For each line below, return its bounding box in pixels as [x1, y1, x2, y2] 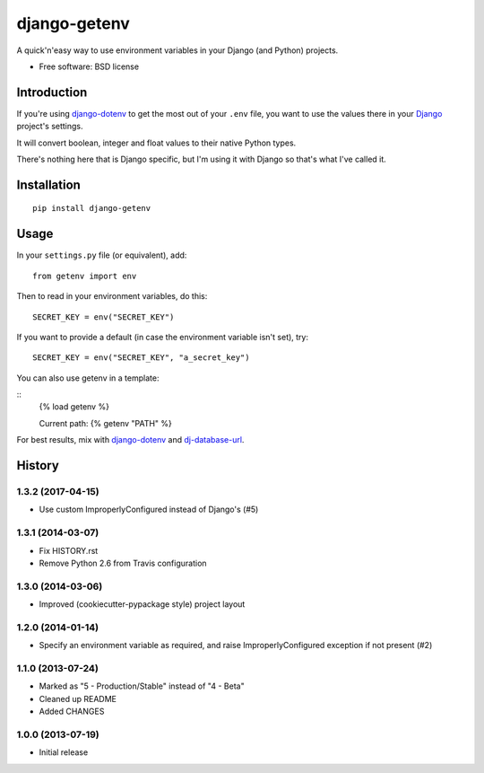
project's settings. [16, 121, 84, 132]
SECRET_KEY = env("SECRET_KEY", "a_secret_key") [32, 353, 250, 363]
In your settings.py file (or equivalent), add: [16, 250, 187, 260]
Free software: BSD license [39, 61, 139, 72]
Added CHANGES [39, 706, 105, 717]
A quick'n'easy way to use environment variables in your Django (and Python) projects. [16, 45, 339, 56]
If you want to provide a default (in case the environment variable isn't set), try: [16, 331, 309, 342]
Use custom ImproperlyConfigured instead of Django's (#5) [39, 504, 259, 515]
